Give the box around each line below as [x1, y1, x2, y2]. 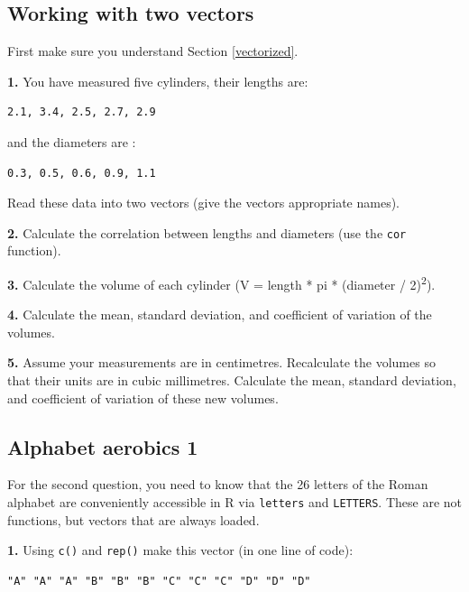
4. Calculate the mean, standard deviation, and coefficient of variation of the [7, 305, 432, 324]
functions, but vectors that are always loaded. [7, 510, 260, 529]
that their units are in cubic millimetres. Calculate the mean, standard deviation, [7, 371, 456, 390]
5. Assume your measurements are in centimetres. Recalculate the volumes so [7, 353, 436, 372]
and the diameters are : [7, 132, 136, 151]
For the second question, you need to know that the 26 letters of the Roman [7, 475, 428, 494]
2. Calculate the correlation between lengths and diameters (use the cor [7, 223, 407, 242]
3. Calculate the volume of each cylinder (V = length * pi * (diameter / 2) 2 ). [7, 273, 436, 293]
